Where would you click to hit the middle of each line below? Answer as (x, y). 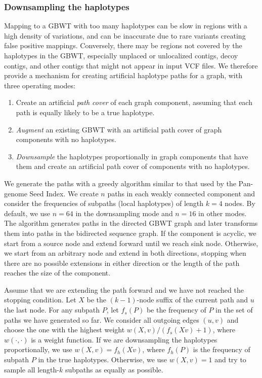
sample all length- (32, 369)
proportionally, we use (38, 349)
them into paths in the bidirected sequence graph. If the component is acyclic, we (130, 233)
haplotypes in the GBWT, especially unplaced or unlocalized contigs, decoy (121, 55)
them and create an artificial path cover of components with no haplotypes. (133, 166)
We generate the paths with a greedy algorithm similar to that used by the (120, 183)
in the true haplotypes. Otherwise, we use (103, 359)
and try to (230, 359)
